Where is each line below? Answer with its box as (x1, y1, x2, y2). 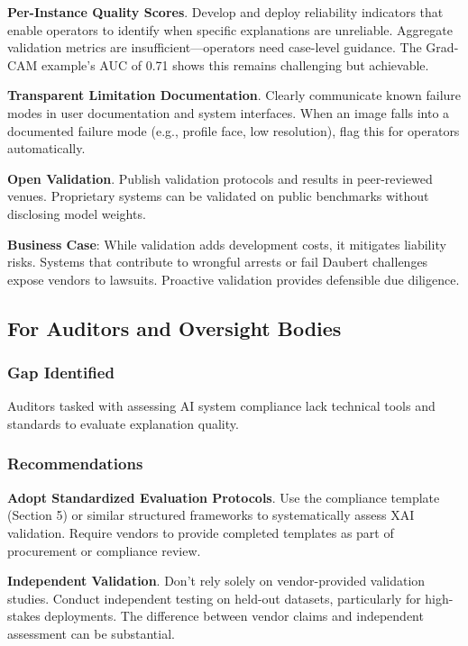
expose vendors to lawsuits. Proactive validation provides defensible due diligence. (7, 269, 460, 288)
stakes (7, 606, 41, 625)
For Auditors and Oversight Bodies (7, 314, 342, 341)
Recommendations (7, 452, 143, 475)
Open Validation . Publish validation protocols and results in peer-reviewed (7, 168, 433, 187)
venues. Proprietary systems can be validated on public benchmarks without (7, 187, 429, 205)
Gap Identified (7, 361, 115, 384)
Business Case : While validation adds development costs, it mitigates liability (7, 234, 446, 253)
